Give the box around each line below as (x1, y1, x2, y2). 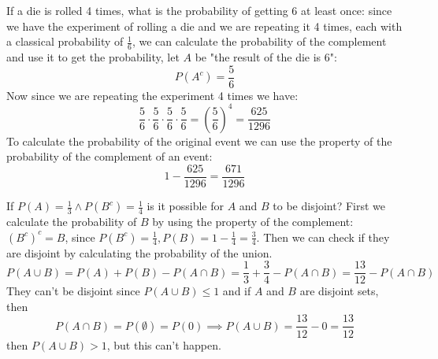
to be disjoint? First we (273, 198, 386, 214)
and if (222, 283, 251, 299)
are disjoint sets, (299, 283, 379, 299)
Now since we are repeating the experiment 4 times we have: (6, 87, 299, 103)
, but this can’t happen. (106, 336, 221, 353)
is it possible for (147, 198, 224, 214)
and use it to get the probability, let (6, 49, 180, 65)
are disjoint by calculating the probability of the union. (6, 244, 273, 261)
